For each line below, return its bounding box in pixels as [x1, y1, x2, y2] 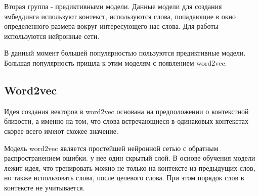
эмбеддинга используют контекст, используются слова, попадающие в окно [4, 11, 236, 21]
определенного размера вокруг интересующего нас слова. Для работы [4, 21, 219, 31]
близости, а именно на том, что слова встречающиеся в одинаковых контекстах [4, 116, 248, 126]
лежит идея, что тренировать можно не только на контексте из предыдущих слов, [4, 162, 255, 173]
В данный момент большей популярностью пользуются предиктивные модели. [4, 47, 246, 58]
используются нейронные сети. [4, 30, 100, 41]
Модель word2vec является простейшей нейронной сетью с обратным [4, 142, 219, 153]
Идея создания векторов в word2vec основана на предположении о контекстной [4, 106, 249, 116]
